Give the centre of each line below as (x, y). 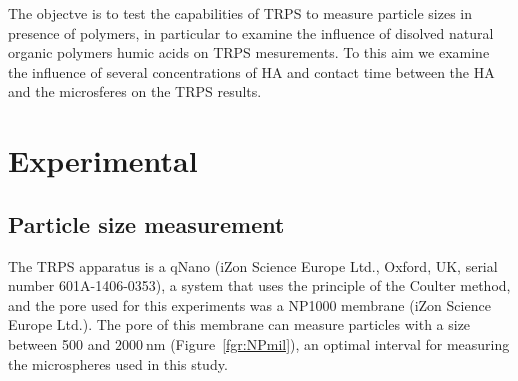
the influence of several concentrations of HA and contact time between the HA (251, 71)
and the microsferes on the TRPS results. (135, 91)
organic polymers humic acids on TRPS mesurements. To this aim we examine (249, 52)
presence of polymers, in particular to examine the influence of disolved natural (251, 32)
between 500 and (59, 343)
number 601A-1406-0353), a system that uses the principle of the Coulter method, (259, 285)
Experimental (103, 160)
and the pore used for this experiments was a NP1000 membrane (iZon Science (249, 304)
